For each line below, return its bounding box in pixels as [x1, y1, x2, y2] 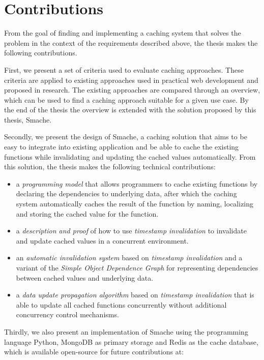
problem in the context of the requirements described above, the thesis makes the [4, 37, 258, 48]
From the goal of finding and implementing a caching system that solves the [4, 27, 241, 38]
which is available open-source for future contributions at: [4, 346, 184, 357]
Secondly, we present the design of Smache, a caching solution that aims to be [4, 131, 247, 142]
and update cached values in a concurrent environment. [16, 235, 189, 246]
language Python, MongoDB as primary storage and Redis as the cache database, [4, 336, 258, 347]
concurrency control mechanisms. [16, 309, 119, 320]
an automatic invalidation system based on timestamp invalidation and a [16, 252, 243, 263]
